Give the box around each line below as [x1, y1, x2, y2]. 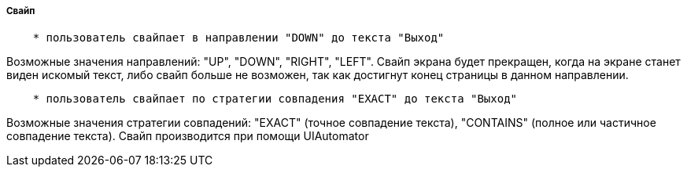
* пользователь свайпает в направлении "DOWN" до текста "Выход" [32, 31, 445, 45]
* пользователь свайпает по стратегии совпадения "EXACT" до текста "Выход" [32, 92, 518, 106]
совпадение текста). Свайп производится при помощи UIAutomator [6, 129, 369, 143]
